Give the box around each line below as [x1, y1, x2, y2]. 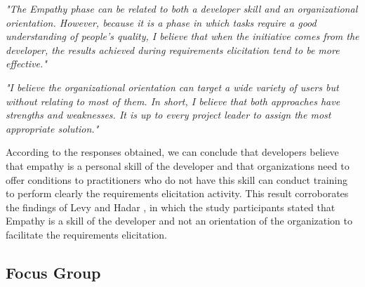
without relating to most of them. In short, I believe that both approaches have [6, 93, 340, 108]
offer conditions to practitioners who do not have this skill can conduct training [6, 172, 347, 187]
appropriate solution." [6, 121, 99, 135]
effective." [6, 56, 47, 71]
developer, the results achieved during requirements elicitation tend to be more [6, 42, 340, 57]
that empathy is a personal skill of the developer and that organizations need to [6, 158, 350, 173]
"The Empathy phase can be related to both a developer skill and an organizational [6, 1, 358, 15]
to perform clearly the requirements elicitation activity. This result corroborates [6, 186, 349, 201]
